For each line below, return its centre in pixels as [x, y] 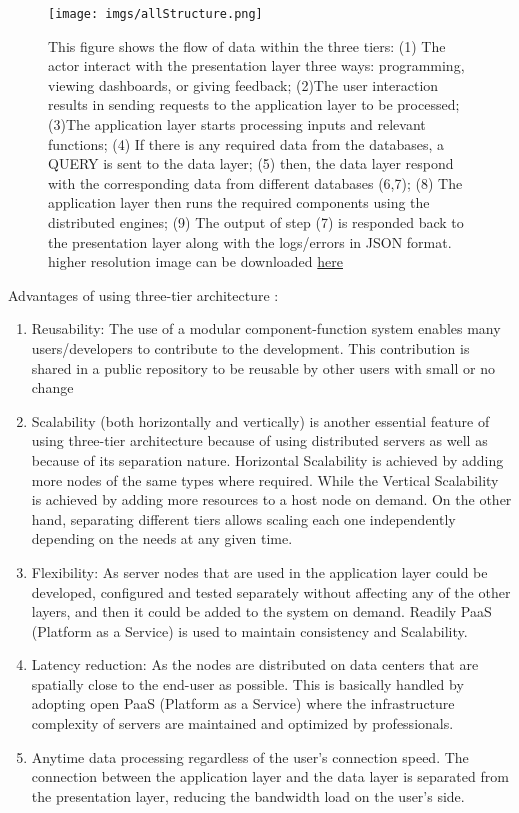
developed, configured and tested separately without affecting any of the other [271, 591]
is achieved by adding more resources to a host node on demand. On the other [271, 499]
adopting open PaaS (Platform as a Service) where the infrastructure [243, 703]
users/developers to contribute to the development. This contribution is [250, 347]
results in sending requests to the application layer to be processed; [254, 104]
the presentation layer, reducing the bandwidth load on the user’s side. [248, 795]
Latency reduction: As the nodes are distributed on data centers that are [255, 664]
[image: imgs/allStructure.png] [155, 14]
